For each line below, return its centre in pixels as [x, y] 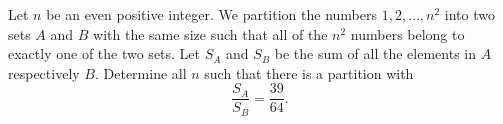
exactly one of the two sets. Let [104, 53]
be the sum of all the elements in [375, 53]
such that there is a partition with [309, 72]
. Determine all [140, 72]
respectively [44, 72]
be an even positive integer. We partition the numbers [211, 14]
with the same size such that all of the [210, 33]
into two [469, 14]
